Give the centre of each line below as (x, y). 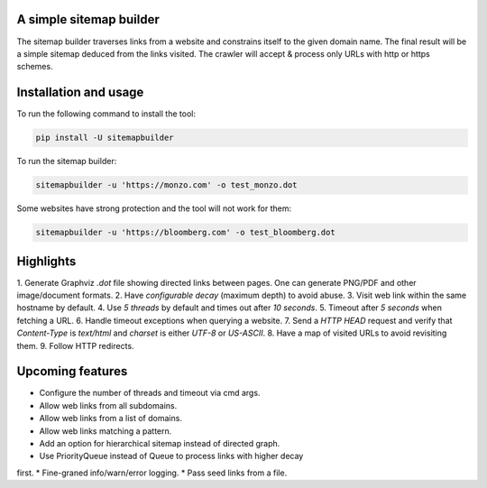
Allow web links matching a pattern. (106, 431)
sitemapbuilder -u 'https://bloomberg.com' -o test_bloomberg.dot (185, 233)
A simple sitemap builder (88, 19)
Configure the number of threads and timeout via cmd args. (150, 393)
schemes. (35, 67)
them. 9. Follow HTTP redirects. (75, 345)
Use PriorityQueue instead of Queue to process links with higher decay (171, 456)
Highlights (46, 261)
